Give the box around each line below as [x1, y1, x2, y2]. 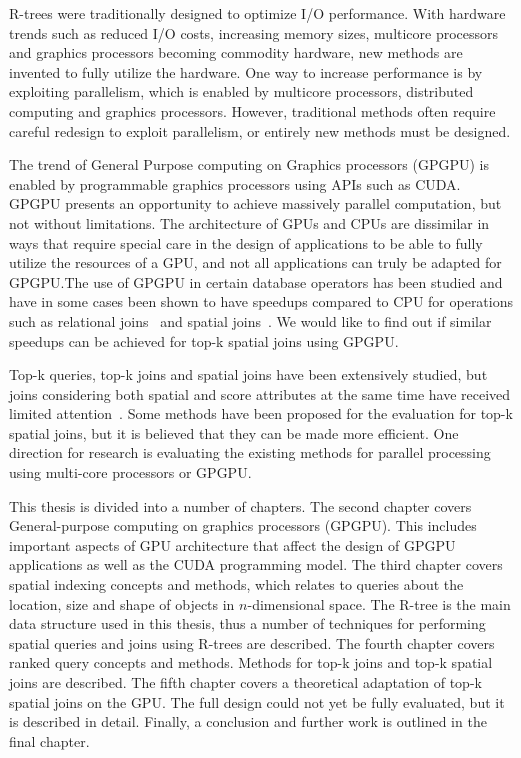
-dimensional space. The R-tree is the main [247, 593, 511, 614]
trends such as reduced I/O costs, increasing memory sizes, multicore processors [9, 22, 499, 43]
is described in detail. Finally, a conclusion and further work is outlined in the [9, 711, 487, 732]
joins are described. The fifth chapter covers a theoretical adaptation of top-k [9, 672, 482, 692]
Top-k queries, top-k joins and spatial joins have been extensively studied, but [9, 364, 488, 385]
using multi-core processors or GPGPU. [9, 462, 252, 483]
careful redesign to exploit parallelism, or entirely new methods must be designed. [9, 120, 511, 141]
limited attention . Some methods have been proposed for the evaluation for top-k [9, 403, 513, 424]
